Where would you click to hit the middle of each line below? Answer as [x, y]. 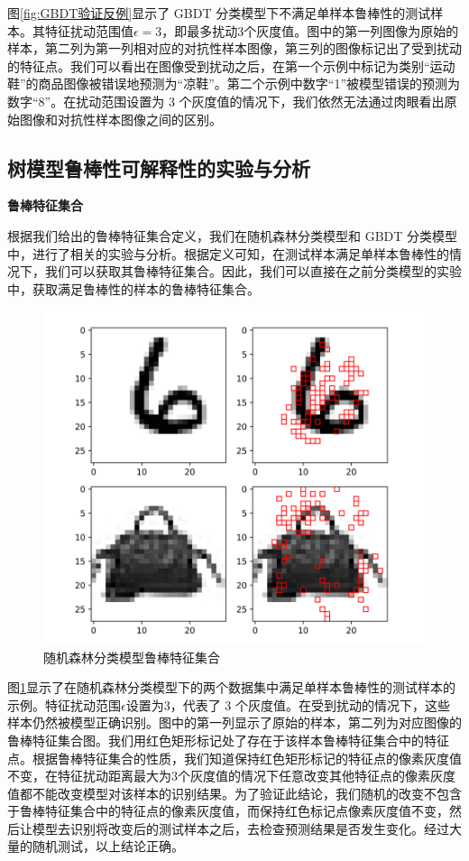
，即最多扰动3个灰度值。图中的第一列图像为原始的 [310, 30]
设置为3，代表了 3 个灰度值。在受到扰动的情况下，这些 [288, 704]
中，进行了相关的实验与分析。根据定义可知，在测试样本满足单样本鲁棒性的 [228, 253]
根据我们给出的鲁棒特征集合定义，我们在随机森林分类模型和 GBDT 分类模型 [233, 235]
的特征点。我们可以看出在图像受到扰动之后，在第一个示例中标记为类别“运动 [231, 65]
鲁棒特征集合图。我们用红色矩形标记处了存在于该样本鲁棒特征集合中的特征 [228, 740]
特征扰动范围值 [89, 30]
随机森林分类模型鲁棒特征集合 [132, 657]
